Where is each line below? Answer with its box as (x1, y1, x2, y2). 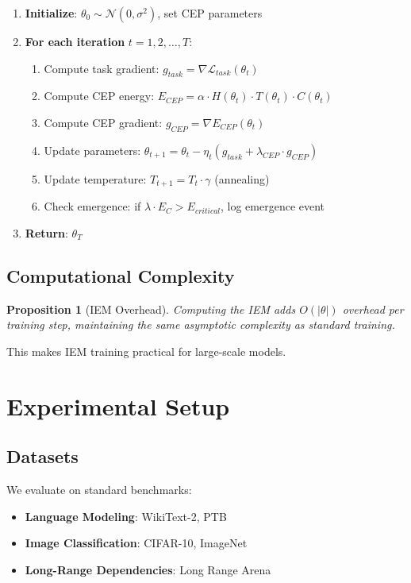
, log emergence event (221, 198, 325, 214)
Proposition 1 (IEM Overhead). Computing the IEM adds (6, 300, 296, 317)
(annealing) (214, 170, 270, 187)
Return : (25, 224, 68, 241)
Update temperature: (44, 170, 147, 187)
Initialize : (25, 5, 78, 21)
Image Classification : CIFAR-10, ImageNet (25, 535, 248, 551)
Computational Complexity (6, 263, 235, 288)
